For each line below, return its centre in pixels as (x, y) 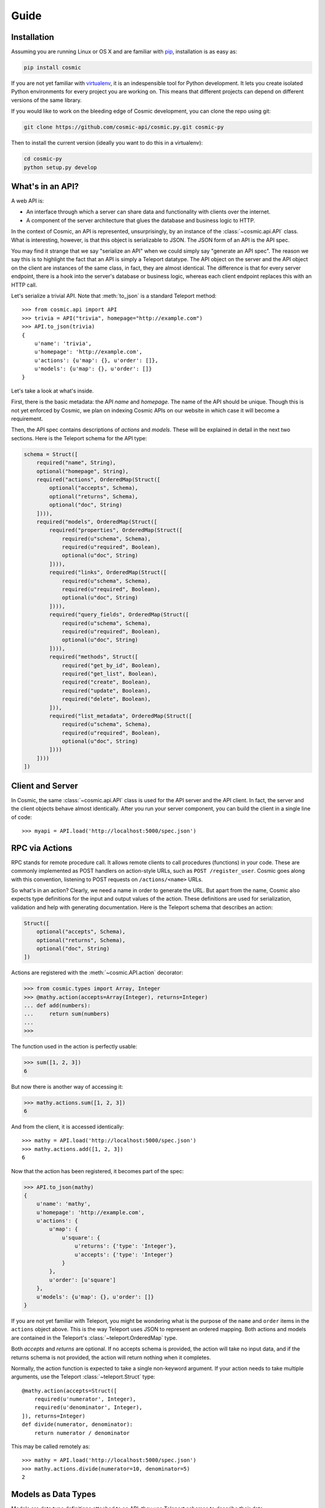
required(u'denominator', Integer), (88, 1408)
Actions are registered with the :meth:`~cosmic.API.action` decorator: (97, 973)
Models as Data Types (54, 1494)
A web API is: (28, 201)
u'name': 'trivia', (63, 343)
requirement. (27, 419)
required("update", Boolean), (106, 690)
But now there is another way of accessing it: (67, 1086)
